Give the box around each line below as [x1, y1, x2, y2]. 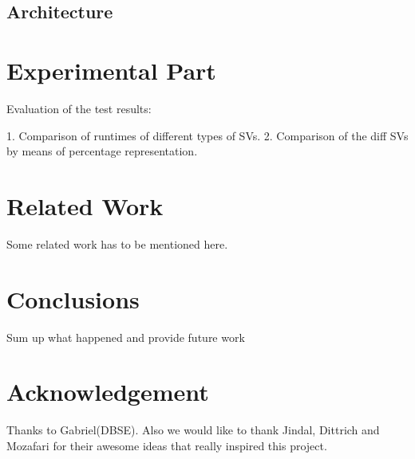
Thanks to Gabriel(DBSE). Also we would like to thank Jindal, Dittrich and [6, 422, 380, 438]
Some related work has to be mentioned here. [6, 235, 228, 252]
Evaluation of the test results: [6, 100, 152, 116]
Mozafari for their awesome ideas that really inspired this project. [6, 437, 327, 453]
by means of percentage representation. [6, 143, 198, 159]
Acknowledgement [6, 375, 209, 408]
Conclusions [6, 282, 140, 315]
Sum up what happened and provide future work [6, 328, 245, 345]
